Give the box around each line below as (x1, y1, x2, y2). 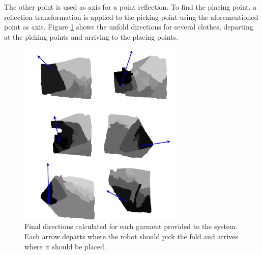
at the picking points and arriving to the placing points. (4, 31, 179, 42)
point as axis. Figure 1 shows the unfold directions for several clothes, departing (4, 21, 253, 32)
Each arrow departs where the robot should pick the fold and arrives (24, 231, 238, 241)
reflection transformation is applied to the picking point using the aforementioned (4, 11, 258, 22)
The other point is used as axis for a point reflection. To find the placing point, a (4, 2, 257, 12)
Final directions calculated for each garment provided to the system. (24, 221, 238, 232)
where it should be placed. (24, 241, 106, 251)
